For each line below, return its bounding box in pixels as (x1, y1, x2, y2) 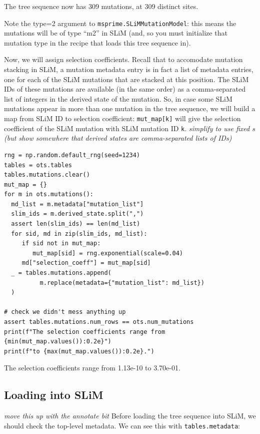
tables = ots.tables (4, 161, 72, 169)
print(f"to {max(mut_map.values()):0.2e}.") (4, 347, 154, 355)
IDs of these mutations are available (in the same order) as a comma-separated (4, 84, 245, 94)
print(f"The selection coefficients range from (4, 328, 165, 335)
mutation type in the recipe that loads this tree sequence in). (4, 37, 191, 48)
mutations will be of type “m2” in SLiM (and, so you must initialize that (4, 28, 227, 38)
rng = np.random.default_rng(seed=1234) (4, 151, 140, 159)
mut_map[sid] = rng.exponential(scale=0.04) (32, 249, 183, 257)
